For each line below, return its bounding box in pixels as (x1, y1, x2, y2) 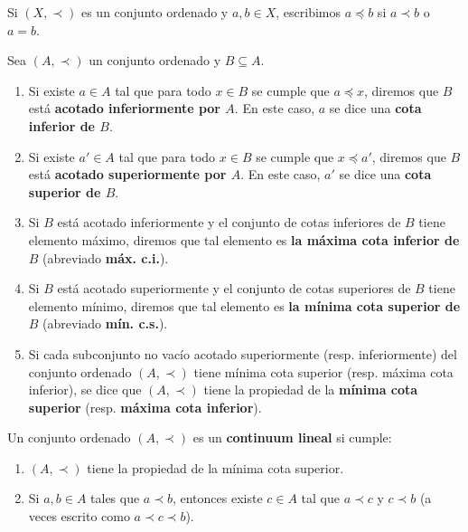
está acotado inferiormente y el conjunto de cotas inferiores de (57, 213, 401, 232)
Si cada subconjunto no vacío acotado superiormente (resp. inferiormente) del (28, 344, 457, 363)
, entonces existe (172, 489, 263, 508)
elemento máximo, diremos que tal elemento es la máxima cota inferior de (28, 230, 460, 249)
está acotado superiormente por (28, 165, 227, 184)
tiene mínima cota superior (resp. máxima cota (193, 362, 454, 381)
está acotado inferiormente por (28, 99, 220, 118)
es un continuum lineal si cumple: (192, 428, 392, 447)
